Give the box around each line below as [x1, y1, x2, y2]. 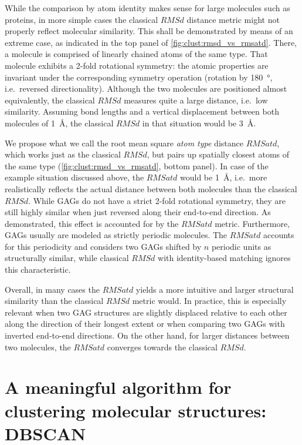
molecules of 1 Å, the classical [5, 116, 114, 129]
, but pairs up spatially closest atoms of [147, 148, 290, 160]
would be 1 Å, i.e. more [180, 171, 267, 183]
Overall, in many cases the [5, 283, 100, 295]
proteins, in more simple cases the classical [5, 13, 158, 25]
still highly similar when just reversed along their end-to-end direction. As [5, 206, 271, 218]
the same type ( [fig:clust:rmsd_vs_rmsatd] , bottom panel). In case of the [5, 159, 269, 172]
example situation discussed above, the [5, 171, 144, 183]
